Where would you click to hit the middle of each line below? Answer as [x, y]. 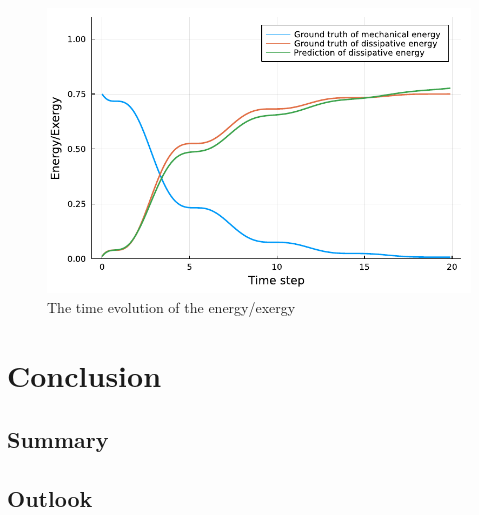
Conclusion [84, 375]
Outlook [50, 497]
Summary [58, 438]
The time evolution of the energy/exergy [171, 306]
